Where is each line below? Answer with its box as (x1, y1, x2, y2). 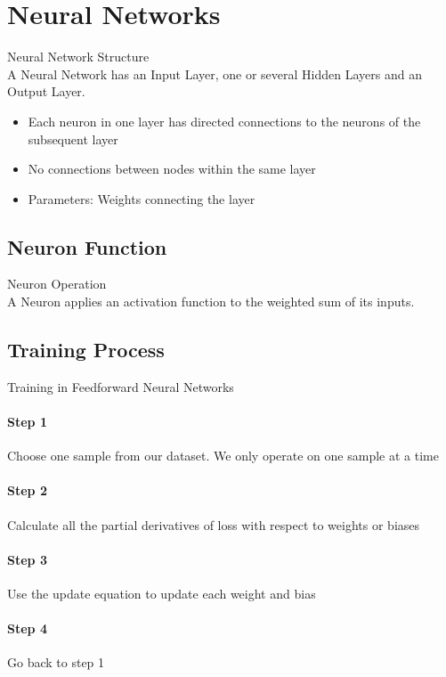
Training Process (7, 336, 165, 363)
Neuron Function (7, 232, 167, 260)
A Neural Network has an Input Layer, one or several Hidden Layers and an (7, 64, 422, 83)
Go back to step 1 (7, 653, 105, 672)
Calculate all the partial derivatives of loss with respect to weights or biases (7, 515, 420, 534)
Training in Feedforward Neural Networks (7, 377, 234, 396)
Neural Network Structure (7, 47, 150, 66)
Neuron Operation (7, 274, 107, 293)
